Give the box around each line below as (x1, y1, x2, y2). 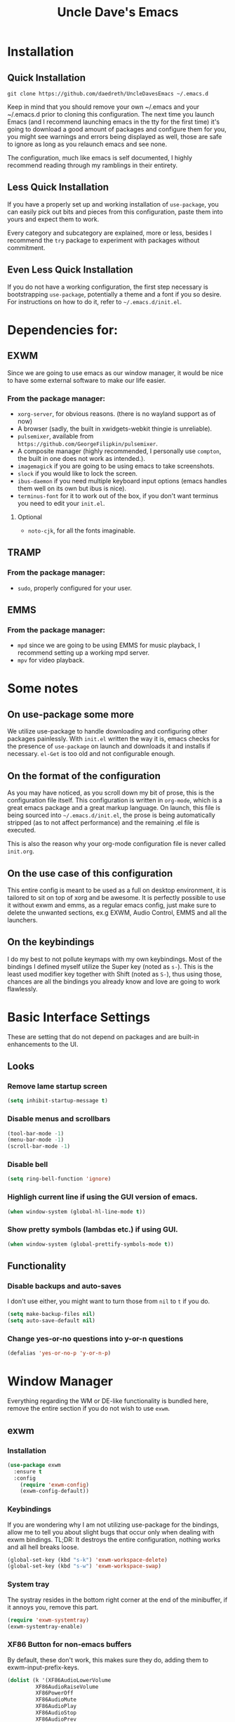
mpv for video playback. (17, 656, 85, 665)
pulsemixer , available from (17, 431, 94, 440)
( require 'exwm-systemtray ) (7, 1617, 90, 1624)
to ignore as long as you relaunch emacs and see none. (7, 140, 167, 148)
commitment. (7, 243, 46, 252)
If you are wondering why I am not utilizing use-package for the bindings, (7, 1520, 220, 1529)
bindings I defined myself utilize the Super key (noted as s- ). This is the (7, 962, 214, 970)
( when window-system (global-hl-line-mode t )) (7, 1208, 146, 1215)
